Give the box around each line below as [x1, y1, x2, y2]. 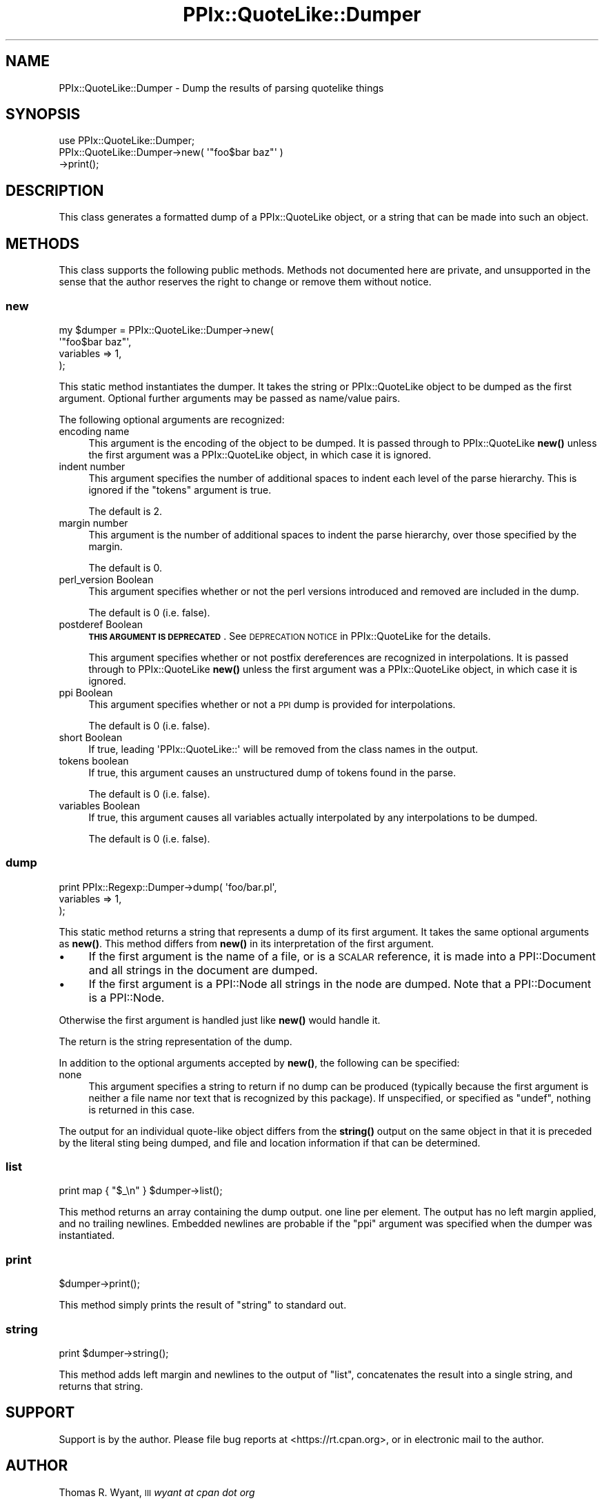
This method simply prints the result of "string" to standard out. [59, 1299, 347, 1311]
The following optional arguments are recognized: [59, 413, 285, 425]
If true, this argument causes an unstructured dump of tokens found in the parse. [88, 766, 456, 778]
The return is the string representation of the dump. [59, 1035, 292, 1047]
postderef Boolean [59, 618, 143, 630]
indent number [59, 460, 125, 472]
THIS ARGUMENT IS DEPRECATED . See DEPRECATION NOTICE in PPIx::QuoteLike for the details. [88, 629, 491, 642]
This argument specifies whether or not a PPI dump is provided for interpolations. [88, 698, 456, 710]
